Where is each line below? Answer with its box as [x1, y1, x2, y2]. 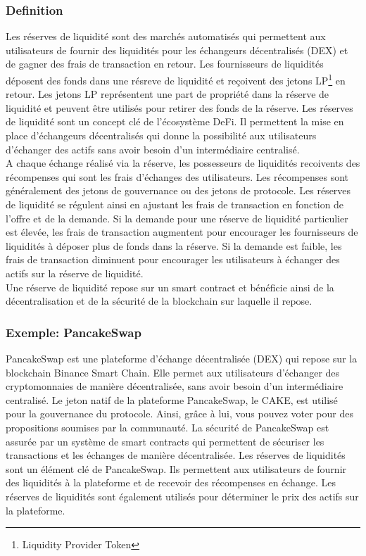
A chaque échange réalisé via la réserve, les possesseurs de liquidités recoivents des [6, 156, 360, 170]
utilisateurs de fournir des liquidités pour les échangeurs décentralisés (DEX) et [6, 42, 348, 57]
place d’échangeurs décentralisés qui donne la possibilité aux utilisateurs [6, 128, 317, 143]
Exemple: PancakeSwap [6, 323, 141, 341]
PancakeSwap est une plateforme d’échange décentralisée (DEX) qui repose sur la [6, 350, 358, 365]
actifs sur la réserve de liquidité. [6, 265, 144, 280]
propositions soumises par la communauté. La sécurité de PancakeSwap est [6, 419, 329, 434]
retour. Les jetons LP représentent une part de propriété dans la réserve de [6, 87, 329, 101]
